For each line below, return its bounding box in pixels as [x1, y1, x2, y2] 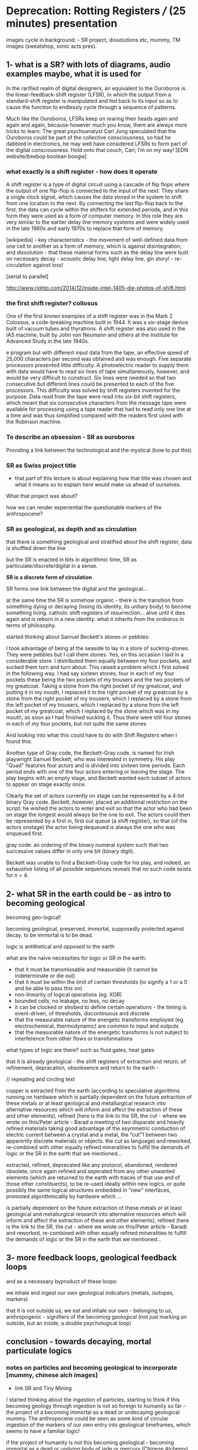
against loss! [32, 261, 64, 268]
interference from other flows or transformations [14, 1035, 133, 1042]
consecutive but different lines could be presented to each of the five [6, 380, 174, 388]
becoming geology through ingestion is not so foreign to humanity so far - [6, 1402, 186, 1409]
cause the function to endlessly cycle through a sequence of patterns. [6, 103, 177, 111]
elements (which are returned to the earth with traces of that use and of [6, 1174, 180, 1181]
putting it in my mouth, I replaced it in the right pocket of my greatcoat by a [6, 689, 188, 696]
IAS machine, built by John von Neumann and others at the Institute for [6, 331, 179, 338]
